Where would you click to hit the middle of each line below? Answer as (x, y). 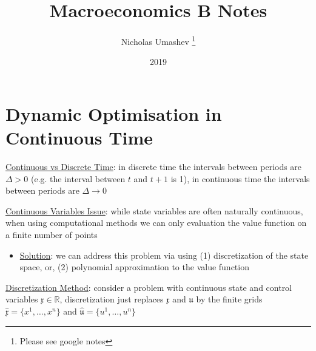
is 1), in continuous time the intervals (240, 178)
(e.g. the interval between (78, 178)
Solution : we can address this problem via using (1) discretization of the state (164, 255)
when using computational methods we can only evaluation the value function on (156, 223)
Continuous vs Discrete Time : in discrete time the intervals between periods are (154, 167)
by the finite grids (229, 299)
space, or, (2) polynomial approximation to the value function (134, 267)
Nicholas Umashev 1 (158, 40)
